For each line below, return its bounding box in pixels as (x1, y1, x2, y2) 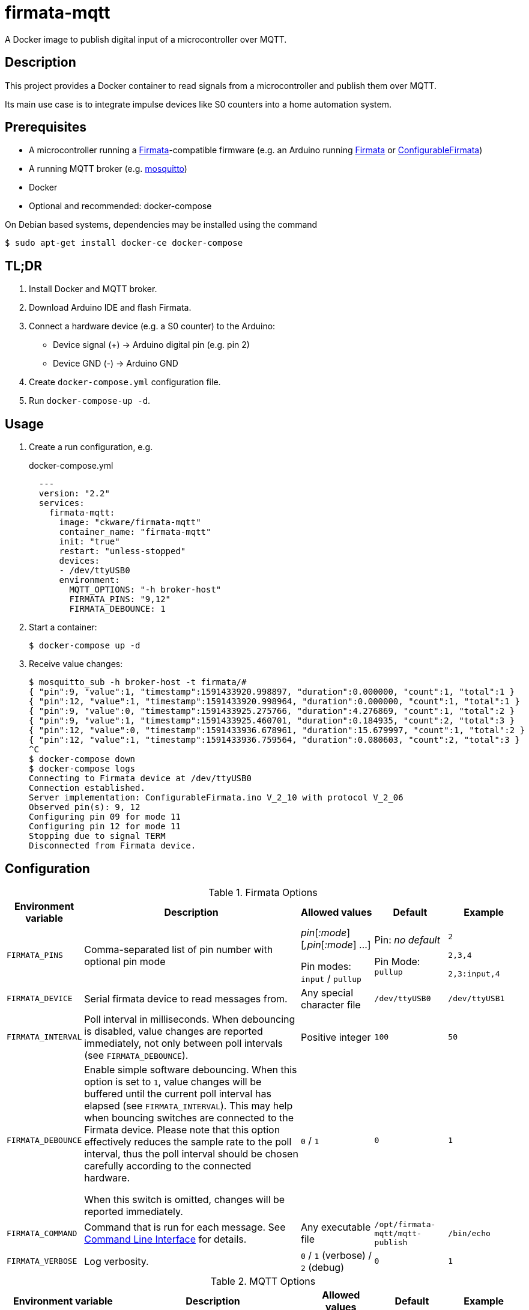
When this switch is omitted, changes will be (84, 1193, 285, 1205)
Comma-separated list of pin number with (84, 943, 273, 955)
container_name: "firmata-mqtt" (59, 527, 211, 537)
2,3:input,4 (448, 969, 500, 979)
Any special (301, 986, 354, 999)
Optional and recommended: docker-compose (29, 201, 212, 212)
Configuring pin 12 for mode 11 (29, 821, 181, 832)
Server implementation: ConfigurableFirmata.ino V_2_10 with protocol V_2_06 (29, 793, 404, 803)
